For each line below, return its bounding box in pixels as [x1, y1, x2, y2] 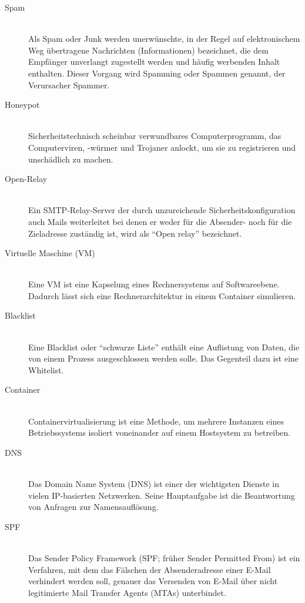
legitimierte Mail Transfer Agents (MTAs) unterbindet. [28, 586, 226, 598]
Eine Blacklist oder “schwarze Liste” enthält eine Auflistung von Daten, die [28, 340, 300, 353]
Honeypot [5, 98, 40, 111]
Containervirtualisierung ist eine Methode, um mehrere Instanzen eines [28, 415, 284, 427]
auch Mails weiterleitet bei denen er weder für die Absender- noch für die [28, 215, 292, 227]
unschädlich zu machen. [28, 153, 113, 165]
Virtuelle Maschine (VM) [5, 247, 95, 259]
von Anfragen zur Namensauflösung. [28, 501, 159, 513]
